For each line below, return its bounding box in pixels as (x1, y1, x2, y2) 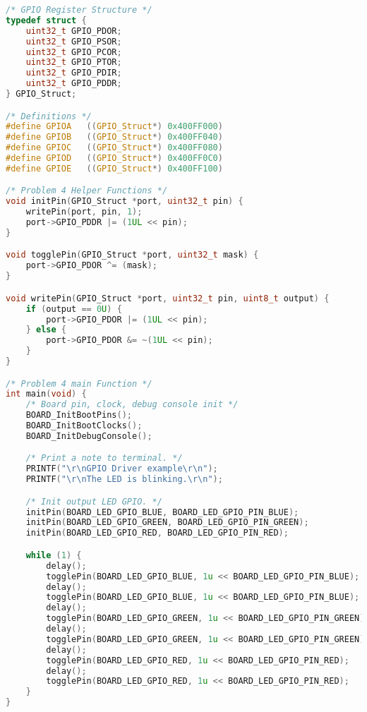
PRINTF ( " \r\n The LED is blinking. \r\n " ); (25, 474, 223, 485)
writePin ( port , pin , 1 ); (25, 207, 143, 217)
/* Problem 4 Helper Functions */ (6, 186, 168, 196)
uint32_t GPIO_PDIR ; (25, 68, 122, 78)
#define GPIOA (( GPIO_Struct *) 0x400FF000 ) (6, 121, 223, 132)
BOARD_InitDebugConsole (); (25, 430, 152, 441)
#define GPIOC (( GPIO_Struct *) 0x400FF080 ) (6, 143, 223, 153)
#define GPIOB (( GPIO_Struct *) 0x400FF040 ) (6, 132, 223, 143)
